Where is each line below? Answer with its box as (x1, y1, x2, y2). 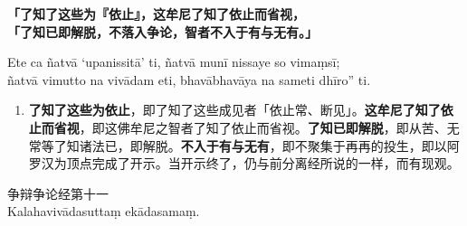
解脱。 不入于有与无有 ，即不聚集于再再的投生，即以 (142, 136, 447, 155)
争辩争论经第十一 (7, 184, 109, 202)
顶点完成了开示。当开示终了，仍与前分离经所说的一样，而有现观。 (66, 154, 460, 173)
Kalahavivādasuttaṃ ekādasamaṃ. (7, 202, 200, 221)
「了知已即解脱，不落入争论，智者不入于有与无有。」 (7, 22, 318, 41)
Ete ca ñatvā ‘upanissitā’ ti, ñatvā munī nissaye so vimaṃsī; (7, 52, 340, 71)
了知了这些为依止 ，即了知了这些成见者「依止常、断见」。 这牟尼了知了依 (28, 100, 453, 119)
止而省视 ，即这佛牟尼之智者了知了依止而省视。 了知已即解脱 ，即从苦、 (28, 118, 447, 137)
